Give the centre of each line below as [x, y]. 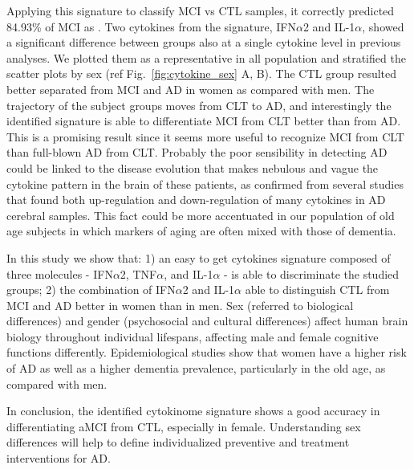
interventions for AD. [59, 458]
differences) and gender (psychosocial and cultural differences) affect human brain [207, 321]
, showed [383, 26]
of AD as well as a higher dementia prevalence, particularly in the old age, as [196, 368]
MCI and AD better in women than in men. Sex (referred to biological [180, 305]
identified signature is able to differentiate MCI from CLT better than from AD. [204, 121]
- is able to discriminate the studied [312, 273]
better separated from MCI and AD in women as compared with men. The [191, 89]
